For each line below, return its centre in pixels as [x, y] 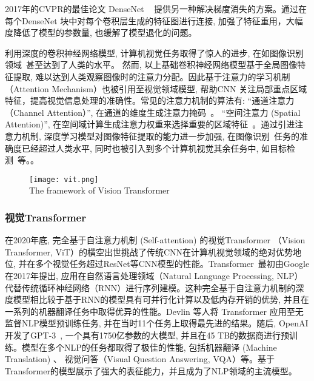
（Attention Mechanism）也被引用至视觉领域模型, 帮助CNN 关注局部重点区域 [156, 88]
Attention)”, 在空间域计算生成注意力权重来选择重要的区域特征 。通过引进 [150, 124]
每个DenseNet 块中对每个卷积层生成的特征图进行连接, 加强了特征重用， [145, 20]
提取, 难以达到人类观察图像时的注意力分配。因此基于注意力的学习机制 [152, 76]
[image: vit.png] [64, 179]
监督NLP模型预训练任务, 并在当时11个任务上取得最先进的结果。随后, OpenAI [157, 323]
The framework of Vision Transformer [99, 190]
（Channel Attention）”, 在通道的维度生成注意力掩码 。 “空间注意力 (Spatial [153, 112]
